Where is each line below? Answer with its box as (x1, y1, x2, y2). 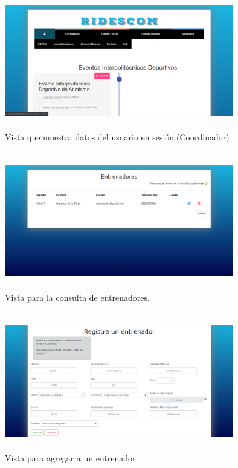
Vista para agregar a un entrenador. (5, 452, 138, 464)
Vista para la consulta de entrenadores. (5, 291, 150, 304)
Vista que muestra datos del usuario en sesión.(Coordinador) (5, 131, 230, 143)
